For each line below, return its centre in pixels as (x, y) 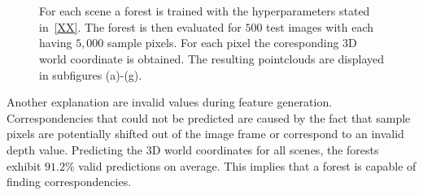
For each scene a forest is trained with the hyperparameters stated (205, 11)
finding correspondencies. (69, 182)
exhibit (24, 165)
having (56, 43)
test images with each (320, 26)
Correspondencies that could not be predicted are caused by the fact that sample (209, 117)
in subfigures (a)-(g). (91, 74)
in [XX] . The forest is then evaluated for (140, 26)
